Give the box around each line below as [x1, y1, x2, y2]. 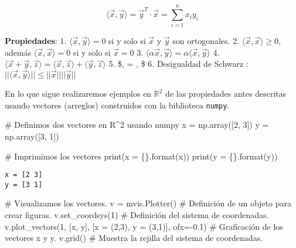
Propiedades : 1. [5, 35, 67, 47]
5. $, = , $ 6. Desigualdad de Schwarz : [108, 57, 249, 70]
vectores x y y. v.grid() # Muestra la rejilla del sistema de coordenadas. [5, 232, 263, 244]
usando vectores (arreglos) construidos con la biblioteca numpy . [5, 98, 230, 111]
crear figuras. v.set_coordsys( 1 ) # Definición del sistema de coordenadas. [5, 209, 269, 221]
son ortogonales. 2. [172, 35, 240, 47]
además [5, 46, 32, 58]
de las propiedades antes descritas [165, 87, 287, 100]
